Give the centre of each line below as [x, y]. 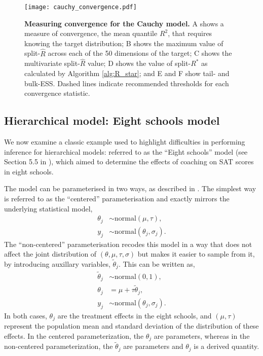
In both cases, [26, 315]
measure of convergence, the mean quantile [91, 33]
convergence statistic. [57, 93]
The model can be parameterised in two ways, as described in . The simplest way [130, 188]
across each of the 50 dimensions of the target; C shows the [140, 53]
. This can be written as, [157, 263]
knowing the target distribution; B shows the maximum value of [124, 43]
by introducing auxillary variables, [57, 263]
